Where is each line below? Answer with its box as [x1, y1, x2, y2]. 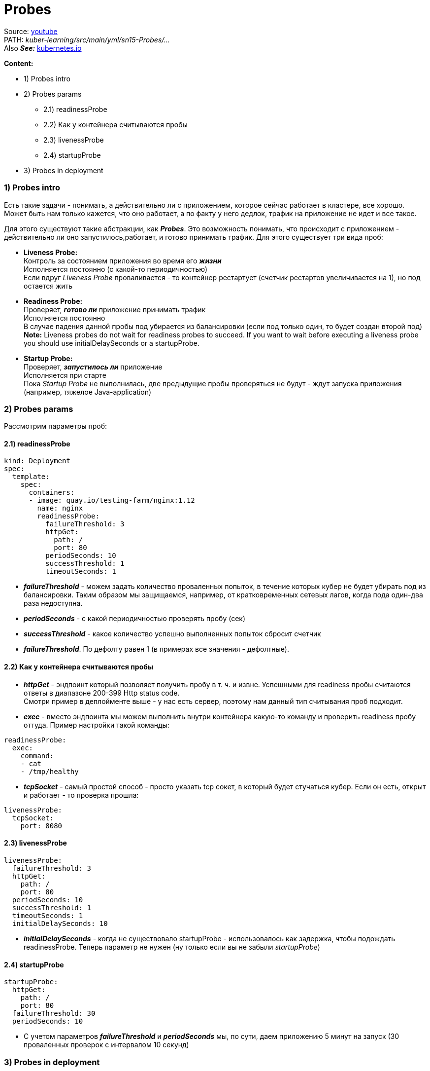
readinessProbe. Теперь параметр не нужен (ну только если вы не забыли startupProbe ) [24, 942, 320, 951]
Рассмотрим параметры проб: [4, 422, 107, 431]
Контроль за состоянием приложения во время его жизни [24, 256, 222, 265]
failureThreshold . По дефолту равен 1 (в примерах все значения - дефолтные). [24, 645, 289, 654]
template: [12, 473, 50, 481]
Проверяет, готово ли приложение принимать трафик [24, 305, 206, 314]
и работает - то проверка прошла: [24, 790, 139, 799]
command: [20, 751, 54, 760]
